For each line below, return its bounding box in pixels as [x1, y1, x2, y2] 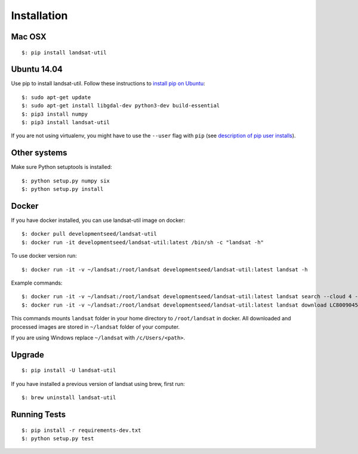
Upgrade [11, 350, 45, 360]
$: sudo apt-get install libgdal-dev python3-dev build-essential [21, 102, 220, 109]
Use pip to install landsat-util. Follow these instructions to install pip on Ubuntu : [11, 80, 205, 87]
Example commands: [11, 279, 63, 286]
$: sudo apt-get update [21, 94, 91, 101]
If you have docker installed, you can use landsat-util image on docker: [11, 217, 185, 224]
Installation [11, 9, 68, 22]
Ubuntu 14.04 [11, 64, 63, 75]
